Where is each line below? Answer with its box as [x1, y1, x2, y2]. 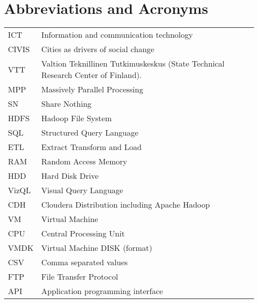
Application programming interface [41, 285, 163, 297]
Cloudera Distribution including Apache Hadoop [41, 199, 210, 211]
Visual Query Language [41, 184, 124, 196]
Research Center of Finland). [41, 69, 142, 81]
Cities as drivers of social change [41, 43, 154, 55]
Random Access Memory [41, 155, 128, 167]
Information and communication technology [41, 29, 193, 41]
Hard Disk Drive [41, 170, 99, 182]
